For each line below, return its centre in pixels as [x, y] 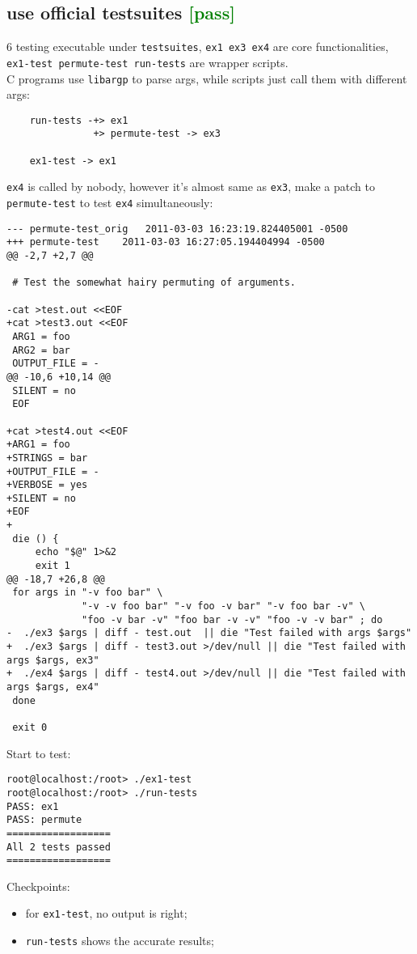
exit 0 [30, 727]
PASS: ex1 [33, 806]
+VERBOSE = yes [47, 485]
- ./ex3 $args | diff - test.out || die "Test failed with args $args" [209, 633]
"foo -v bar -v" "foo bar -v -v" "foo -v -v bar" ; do [232, 619]
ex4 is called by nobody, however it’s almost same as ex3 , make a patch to [191, 187]
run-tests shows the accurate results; [120, 941]
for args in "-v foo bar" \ [88, 593]
